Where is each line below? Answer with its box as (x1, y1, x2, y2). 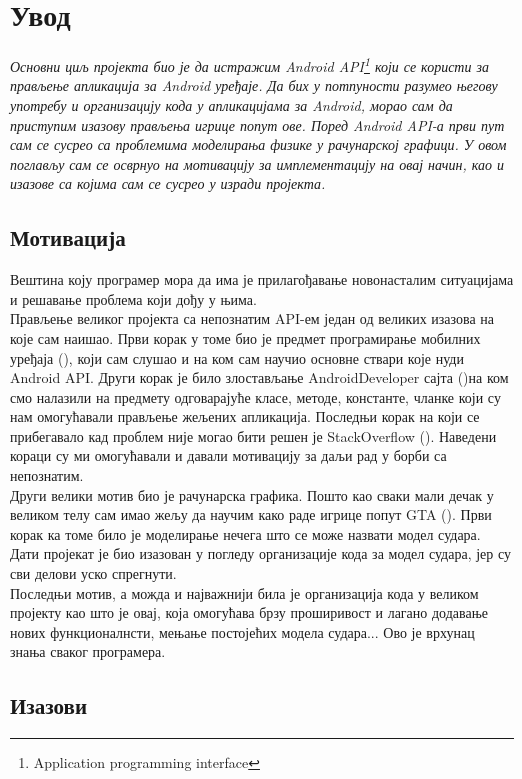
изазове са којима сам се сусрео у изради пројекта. (10, 173, 326, 194)
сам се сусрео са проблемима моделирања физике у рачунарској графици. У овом (10, 134, 507, 155)
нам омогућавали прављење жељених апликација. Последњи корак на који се (10, 406, 480, 427)
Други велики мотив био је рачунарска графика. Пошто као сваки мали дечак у (10, 484, 494, 505)
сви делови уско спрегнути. (10, 563, 177, 584)
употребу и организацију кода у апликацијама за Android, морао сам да (10, 94, 453, 115)
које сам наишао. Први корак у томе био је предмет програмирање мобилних (10, 327, 481, 348)
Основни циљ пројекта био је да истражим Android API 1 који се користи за (10, 53, 489, 76)
